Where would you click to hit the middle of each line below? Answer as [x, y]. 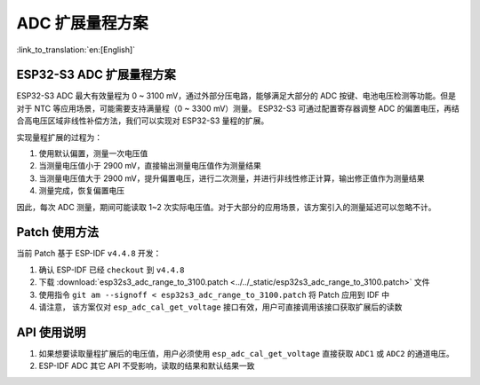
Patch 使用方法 [58, 232]
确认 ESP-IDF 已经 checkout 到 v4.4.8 [112, 270]
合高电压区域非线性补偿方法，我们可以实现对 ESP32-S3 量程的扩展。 [143, 121]
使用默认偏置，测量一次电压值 [93, 153]
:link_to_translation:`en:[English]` [76, 50]
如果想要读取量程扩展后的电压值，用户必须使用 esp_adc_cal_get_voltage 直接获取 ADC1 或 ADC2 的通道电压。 [246, 353]
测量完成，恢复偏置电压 [81, 191]
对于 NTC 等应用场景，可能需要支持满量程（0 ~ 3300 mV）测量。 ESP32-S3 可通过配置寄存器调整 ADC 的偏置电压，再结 [238, 108]
